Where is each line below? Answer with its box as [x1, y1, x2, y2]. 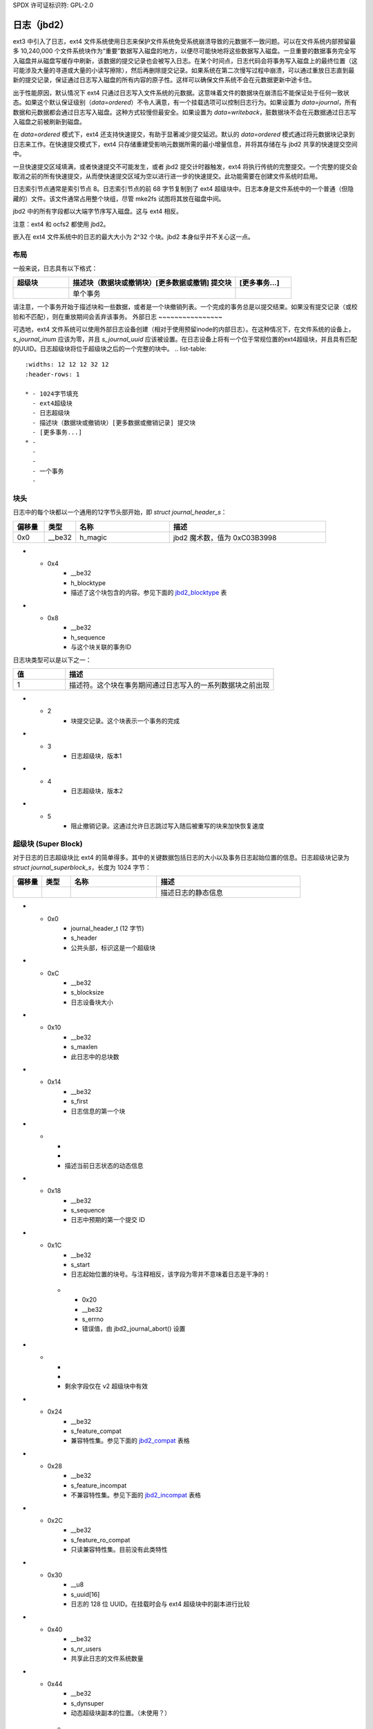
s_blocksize [70, 988, 104, 997]
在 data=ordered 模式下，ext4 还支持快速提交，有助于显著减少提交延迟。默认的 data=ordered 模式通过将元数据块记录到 [12, 130, 355, 138]
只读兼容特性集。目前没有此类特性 [70, 1546, 168, 1554]
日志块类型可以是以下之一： [12, 656, 92, 664]
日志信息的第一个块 [70, 1107, 126, 1115]
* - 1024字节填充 [25, 389, 79, 398]
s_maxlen [70, 1043, 98, 1051]
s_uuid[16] [70, 1590, 100, 1598]
